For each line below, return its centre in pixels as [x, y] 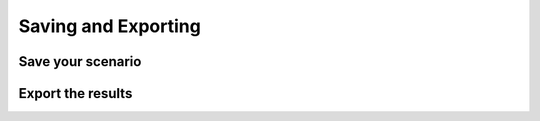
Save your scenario [80, 61]
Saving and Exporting [110, 26]
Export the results [75, 93]
